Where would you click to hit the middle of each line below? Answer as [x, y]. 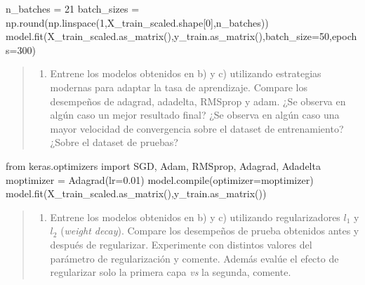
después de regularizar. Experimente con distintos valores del [181, 244]
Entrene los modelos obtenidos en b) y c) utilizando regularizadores [195, 217]
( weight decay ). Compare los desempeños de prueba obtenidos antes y [210, 231]
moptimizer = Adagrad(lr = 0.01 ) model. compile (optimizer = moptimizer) [160, 179]
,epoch [343, 36]
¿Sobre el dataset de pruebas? [114, 142]
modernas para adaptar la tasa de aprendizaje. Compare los [179, 87]
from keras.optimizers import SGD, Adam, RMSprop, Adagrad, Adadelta [163, 165]
